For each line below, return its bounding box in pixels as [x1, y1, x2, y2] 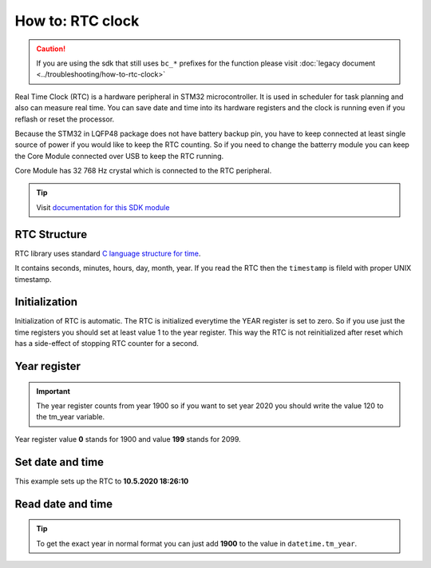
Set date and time [14, 455, 104, 469]
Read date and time [14, 497, 113, 510]
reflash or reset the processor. [14, 114, 115, 124]
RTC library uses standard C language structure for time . [14, 248, 201, 258]
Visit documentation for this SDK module [36, 202, 170, 212]
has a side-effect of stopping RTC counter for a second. [14, 339, 200, 348]
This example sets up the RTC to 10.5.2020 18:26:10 [14, 476, 189, 486]
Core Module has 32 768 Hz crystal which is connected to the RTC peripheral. [14, 166, 272, 176]
